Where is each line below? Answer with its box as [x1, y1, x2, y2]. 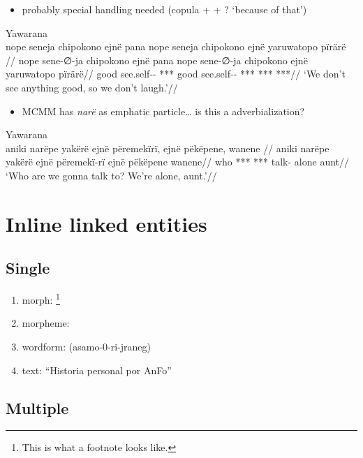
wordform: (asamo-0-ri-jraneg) [22, 339, 151, 353]
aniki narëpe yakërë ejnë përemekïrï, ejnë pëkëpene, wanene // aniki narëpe [6, 140, 329, 155]
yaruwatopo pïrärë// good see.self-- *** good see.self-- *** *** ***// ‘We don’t [6, 66, 346, 81]
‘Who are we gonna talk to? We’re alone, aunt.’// [6, 168, 217, 182]
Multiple [6, 397, 69, 418]
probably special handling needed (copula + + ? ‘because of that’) [22, 2, 307, 16]
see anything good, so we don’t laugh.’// [6, 80, 178, 94]
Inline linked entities [6, 209, 207, 237]
